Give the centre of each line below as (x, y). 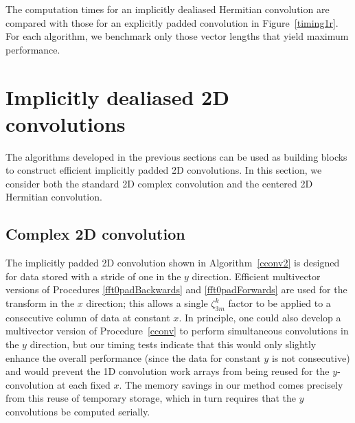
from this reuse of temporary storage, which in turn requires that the (151, 398)
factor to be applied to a (279, 303)
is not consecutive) (311, 357)
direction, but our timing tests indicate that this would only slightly (173, 344)
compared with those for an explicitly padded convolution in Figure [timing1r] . (172, 22)
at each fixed (84, 384)
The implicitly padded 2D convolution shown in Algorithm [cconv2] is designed (173, 263)
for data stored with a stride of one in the (93, 276)
